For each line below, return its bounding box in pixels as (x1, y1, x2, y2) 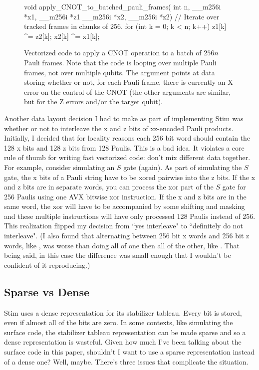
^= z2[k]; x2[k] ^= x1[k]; (24, 30, 100, 41)
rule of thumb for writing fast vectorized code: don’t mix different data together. (4, 152, 251, 163)
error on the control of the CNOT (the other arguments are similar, (24, 86, 231, 97)
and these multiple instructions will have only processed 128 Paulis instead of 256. (4, 210, 256, 221)
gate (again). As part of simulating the (123, 162, 242, 172)
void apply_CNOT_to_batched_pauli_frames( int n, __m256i (24, 1, 221, 11)
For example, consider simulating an (4, 162, 115, 172)
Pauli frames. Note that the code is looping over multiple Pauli (24, 57, 217, 67)
